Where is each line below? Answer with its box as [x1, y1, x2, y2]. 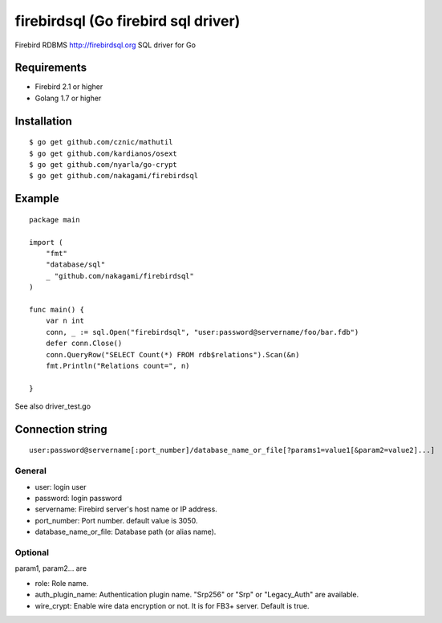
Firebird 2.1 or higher [34, 82, 103, 92]
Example [14, 192, 59, 206]
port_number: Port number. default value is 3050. [34, 515, 198, 525]
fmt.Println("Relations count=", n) [45, 361, 190, 370]
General [14, 466, 47, 477]
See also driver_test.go [14, 401, 91, 411]
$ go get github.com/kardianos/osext [29, 149, 178, 158]
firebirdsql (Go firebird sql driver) [14, 12, 241, 30]
